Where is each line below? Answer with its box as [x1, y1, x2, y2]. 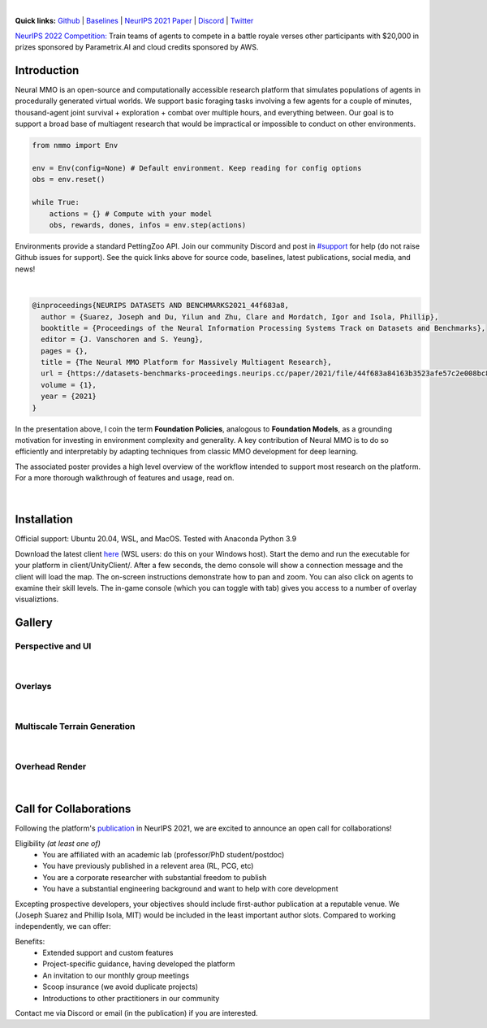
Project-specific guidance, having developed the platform [42, 959, 235, 969]
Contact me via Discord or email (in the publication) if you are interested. [15, 1008, 259, 1018]
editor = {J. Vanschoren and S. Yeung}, [41, 335, 204, 345]
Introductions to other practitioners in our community [42, 993, 220, 1003]
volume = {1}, [41, 380, 97, 389]
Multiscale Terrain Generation [15, 721, 136, 732]
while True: [32, 197, 80, 207]
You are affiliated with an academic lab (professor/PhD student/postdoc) [42, 849, 285, 859]
